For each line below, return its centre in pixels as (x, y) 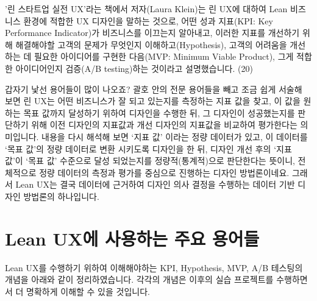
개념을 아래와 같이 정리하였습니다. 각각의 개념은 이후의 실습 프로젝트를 (139, 279)
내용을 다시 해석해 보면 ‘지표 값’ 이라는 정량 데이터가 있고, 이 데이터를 (175, 136)
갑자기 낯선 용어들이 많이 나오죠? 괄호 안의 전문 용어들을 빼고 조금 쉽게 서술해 (154, 89)
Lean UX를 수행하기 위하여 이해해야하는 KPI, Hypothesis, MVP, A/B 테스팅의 (154, 267)
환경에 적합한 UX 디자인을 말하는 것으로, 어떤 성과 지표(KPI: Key (148, 20)
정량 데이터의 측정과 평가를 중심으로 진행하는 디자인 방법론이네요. (164, 172)
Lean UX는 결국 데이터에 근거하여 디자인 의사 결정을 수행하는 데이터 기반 (155, 184)
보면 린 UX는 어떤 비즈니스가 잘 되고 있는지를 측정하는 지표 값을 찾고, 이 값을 (153, 101)
